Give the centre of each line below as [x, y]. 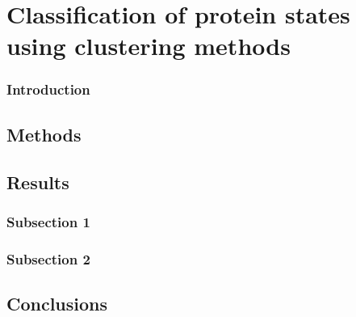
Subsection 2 [48, 258]
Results [38, 182]
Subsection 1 [48, 221]
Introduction [48, 89]
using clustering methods [149, 46]
